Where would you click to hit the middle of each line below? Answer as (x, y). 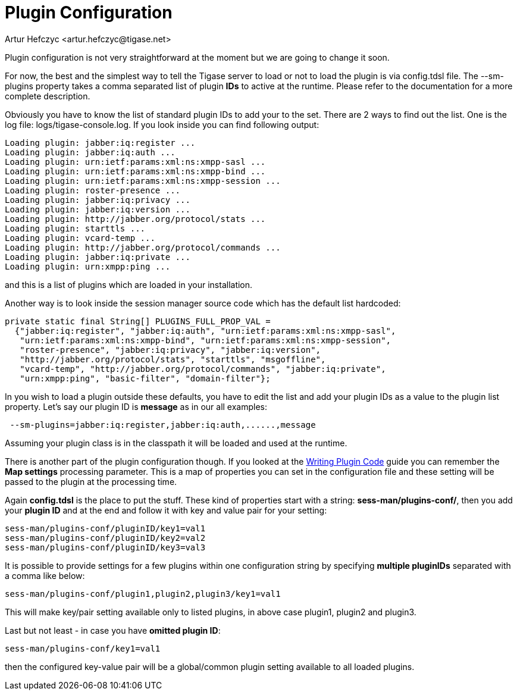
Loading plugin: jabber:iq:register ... (100, 143)
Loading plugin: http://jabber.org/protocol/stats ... (135, 219)
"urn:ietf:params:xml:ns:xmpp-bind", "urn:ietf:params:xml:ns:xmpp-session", (206, 340)
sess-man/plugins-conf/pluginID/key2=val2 (105, 538)
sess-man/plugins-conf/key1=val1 (83, 648)
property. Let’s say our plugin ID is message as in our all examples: (136, 406)
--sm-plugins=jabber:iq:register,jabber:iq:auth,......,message (163, 425)
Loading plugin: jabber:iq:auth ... (90, 152)
